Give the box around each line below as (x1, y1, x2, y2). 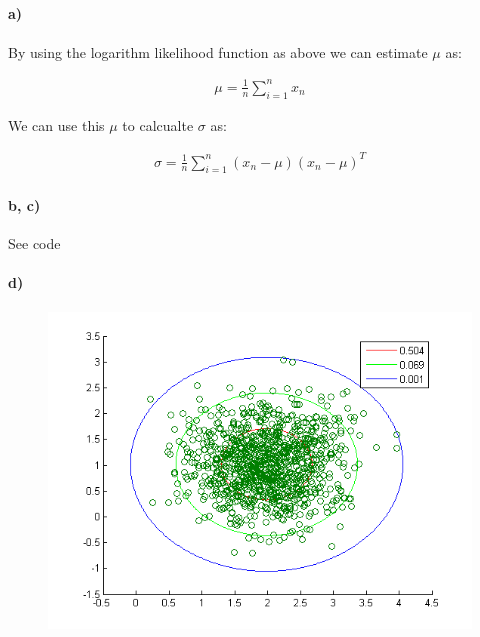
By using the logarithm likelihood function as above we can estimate (8, 41, 428, 62)
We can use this (8, 114, 105, 135)
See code (8, 233, 61, 254)
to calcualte (122, 114, 194, 135)
